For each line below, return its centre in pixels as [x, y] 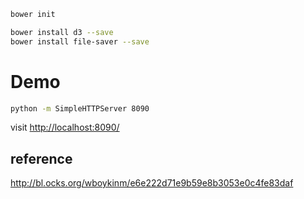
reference [41, 158]
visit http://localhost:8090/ [65, 127]
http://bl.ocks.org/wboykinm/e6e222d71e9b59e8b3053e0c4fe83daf [152, 183]
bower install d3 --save [62, 32]
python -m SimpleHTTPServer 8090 [80, 108]
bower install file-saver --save [80, 41]
